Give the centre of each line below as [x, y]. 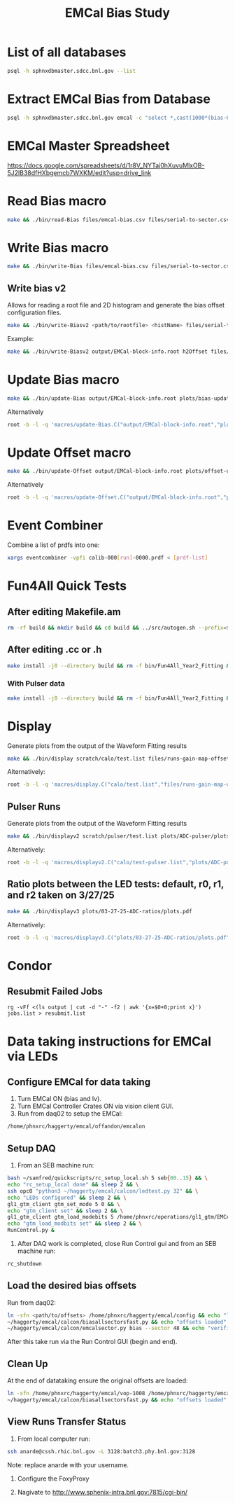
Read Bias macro [57, 201]
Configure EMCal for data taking [79, 1082]
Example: [21, 338]
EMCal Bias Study [117, 13]
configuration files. [34, 312]
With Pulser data [36, 684]
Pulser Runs [34, 806]
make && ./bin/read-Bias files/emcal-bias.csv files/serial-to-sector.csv [119, 220]
